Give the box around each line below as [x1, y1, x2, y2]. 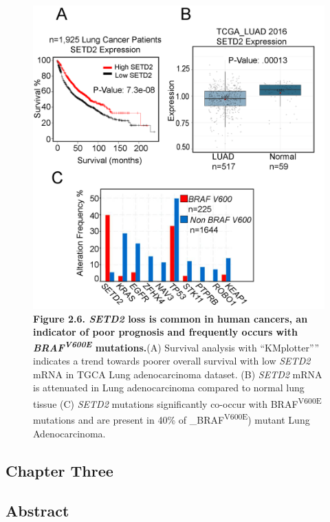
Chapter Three [5, 459, 113, 481]
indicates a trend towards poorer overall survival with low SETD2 [33, 354, 311, 368]
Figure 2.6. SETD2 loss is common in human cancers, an [33, 311, 308, 325]
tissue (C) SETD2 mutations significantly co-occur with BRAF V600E [33, 395, 322, 411]
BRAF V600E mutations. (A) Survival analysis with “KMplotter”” [33, 338, 319, 354]
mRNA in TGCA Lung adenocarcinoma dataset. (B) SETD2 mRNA [33, 367, 322, 381]
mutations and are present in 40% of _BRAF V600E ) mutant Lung [33, 411, 310, 426]
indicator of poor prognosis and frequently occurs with [33, 325, 298, 339]
